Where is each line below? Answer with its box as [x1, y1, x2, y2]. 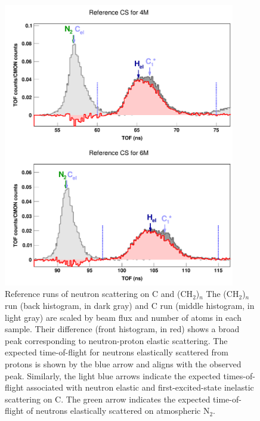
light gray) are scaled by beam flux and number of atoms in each [5, 311, 242, 323]
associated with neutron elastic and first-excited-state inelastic [26, 381, 254, 394]
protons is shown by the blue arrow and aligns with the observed [5, 358, 242, 370]
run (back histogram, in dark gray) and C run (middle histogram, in [5, 299, 255, 312]
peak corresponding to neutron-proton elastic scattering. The [5, 334, 228, 346]
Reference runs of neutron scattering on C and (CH [5, 287, 193, 300]
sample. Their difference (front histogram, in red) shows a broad [5, 323, 240, 335]
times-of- [223, 369, 255, 382]
